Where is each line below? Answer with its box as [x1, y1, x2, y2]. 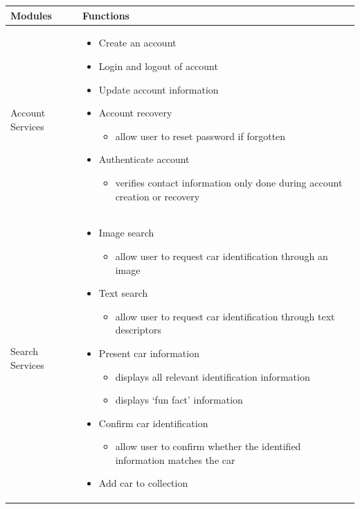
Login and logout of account [98, 58, 218, 73]
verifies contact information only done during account [115, 175, 343, 189]
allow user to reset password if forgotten [115, 128, 286, 143]
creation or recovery [115, 189, 200, 203]
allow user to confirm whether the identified [115, 439, 301, 454]
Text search [98, 286, 148, 300]
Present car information [98, 345, 199, 360]
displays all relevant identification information [115, 369, 310, 383]
